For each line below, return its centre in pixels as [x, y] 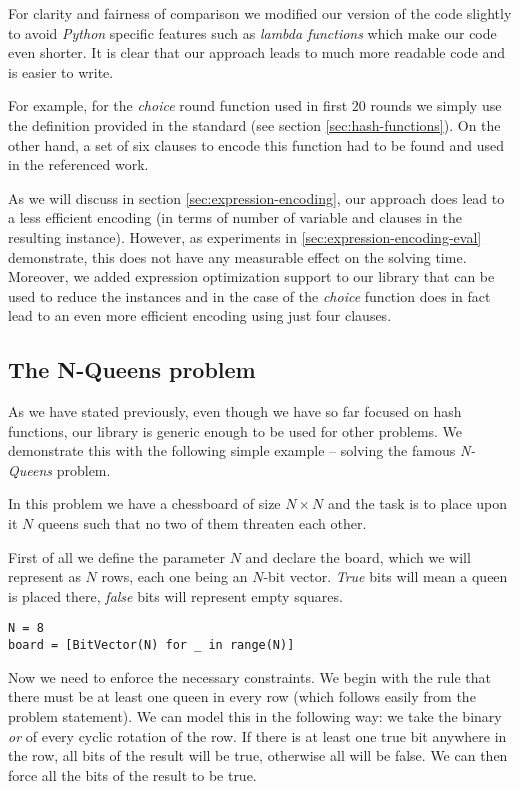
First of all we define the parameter [116, 556]
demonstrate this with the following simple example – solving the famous [232, 450]
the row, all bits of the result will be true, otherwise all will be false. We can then [258, 755]
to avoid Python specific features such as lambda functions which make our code [252, 32]
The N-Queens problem [132, 369]
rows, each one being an [174, 576]
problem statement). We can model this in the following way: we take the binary [255, 715]
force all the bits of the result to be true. [132, 774]
